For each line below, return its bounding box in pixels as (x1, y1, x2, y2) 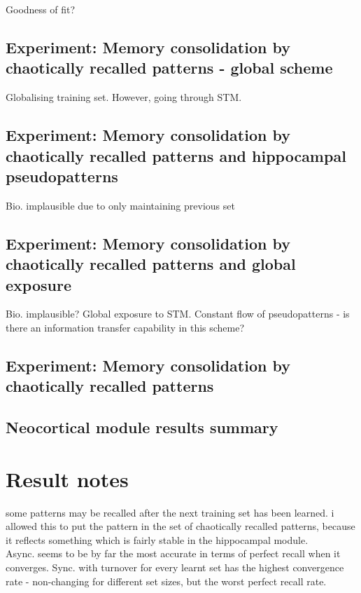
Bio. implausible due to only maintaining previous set (6, 198, 235, 212)
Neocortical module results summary (6, 416, 278, 438)
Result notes (6, 464, 129, 493)
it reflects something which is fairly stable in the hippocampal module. (6, 532, 309, 547)
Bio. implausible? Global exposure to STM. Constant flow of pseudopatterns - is (6, 306, 350, 321)
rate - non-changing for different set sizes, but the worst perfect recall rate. (6, 573, 327, 588)
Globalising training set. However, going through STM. (6, 90, 242, 104)
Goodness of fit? (6, 2, 76, 16)
